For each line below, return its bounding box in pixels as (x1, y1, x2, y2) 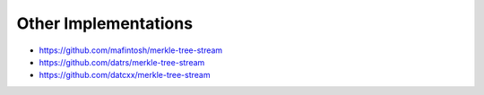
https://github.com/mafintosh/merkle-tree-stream (39, 45, 223, 56)
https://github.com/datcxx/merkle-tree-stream (39, 70, 211, 81)
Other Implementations (16, 13, 193, 33)
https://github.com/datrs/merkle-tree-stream (39, 56, 205, 67)
